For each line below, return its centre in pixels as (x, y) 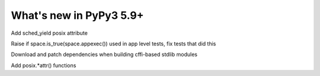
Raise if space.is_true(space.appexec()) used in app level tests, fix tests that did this (113, 44)
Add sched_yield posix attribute (49, 33)
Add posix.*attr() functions (44, 65)
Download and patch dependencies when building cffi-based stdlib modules (104, 54)
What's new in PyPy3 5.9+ (78, 15)
